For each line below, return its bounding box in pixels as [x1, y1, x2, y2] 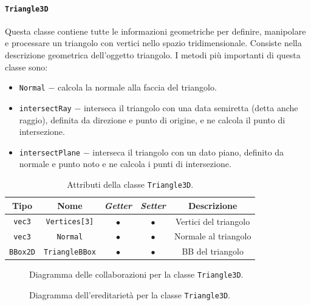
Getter [104, 199, 132, 211]
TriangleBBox [43, 248, 96, 257]
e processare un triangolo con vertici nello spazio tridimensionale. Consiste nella [5, 36, 302, 49]
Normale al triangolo [174, 230, 251, 242]
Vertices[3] [46, 218, 94, 227]
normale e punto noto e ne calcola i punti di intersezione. [19, 157, 231, 170]
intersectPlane [19, 148, 81, 157]
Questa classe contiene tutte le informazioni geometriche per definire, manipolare [5, 24, 306, 37]
